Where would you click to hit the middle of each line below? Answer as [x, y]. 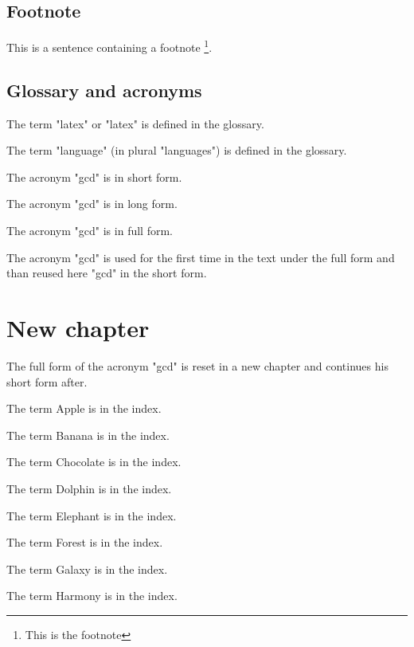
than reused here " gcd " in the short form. [107, 273]
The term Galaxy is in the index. [87, 569]
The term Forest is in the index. [85, 542]
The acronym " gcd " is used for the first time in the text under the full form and [201, 257]
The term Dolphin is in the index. [89, 488]
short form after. [47, 381]
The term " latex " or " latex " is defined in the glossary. [135, 123]
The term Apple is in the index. [84, 408]
